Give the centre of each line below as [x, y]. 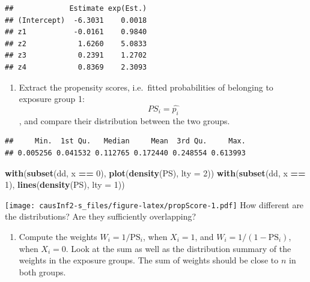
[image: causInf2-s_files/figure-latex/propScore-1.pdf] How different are [154, 204]
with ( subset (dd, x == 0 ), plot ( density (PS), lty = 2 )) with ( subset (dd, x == [155, 172]
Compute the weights [58, 236]
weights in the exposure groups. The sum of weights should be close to [149, 260]
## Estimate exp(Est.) [76, 8]
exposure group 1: [52, 99]
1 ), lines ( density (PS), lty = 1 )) [65, 184]
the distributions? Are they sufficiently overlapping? [101, 216]
